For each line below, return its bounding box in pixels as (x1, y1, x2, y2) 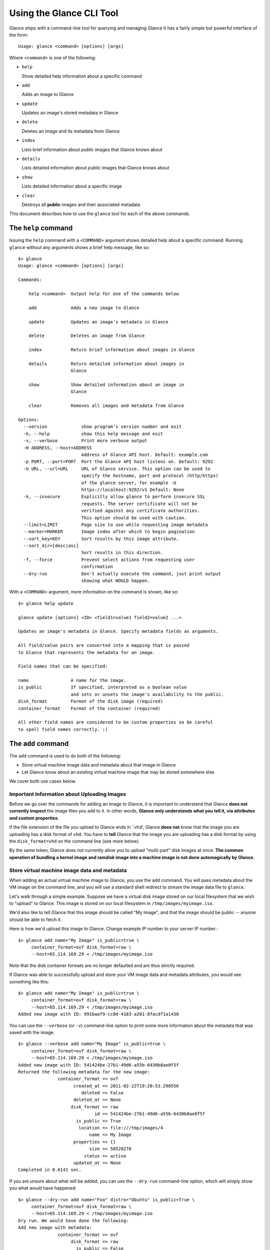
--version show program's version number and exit (23, 424, 182, 429)
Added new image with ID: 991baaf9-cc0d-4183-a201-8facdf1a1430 (18, 1011, 179, 1017)
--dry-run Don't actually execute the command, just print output (23, 570, 221, 576)
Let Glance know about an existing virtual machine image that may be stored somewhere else (21, 769, 214, 775)
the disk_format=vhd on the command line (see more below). (9, 838, 140, 844)
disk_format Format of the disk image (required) (18, 698, 163, 704)
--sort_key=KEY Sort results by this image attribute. (23, 535, 179, 541)
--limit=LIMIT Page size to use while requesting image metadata (23, 521, 208, 527)
